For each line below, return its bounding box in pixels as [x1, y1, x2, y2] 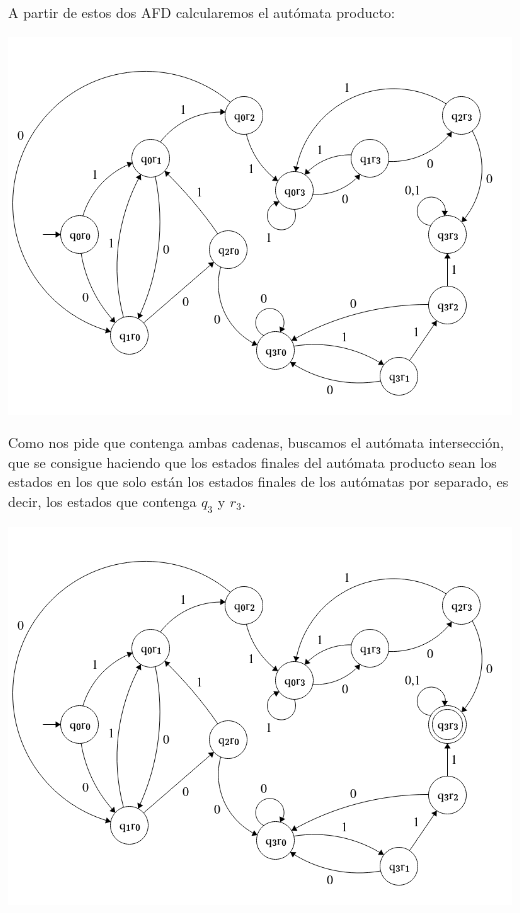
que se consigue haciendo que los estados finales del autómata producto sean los [8, 451, 497, 472]
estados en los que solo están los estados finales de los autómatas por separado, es [8, 471, 509, 492]
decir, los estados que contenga [8, 490, 197, 511]
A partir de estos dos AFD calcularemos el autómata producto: [8, 2, 396, 22]
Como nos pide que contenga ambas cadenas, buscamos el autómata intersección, [8, 432, 504, 453]
